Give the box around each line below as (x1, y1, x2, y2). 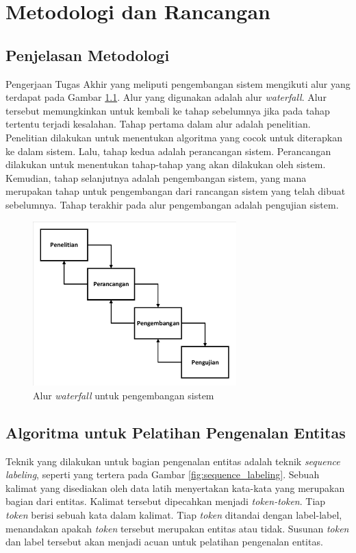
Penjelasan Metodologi (5, 44, 170, 65)
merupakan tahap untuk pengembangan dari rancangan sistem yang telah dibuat (5, 184, 346, 198)
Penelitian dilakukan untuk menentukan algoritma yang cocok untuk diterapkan (5, 130, 342, 144)
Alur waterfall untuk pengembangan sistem (33, 388, 214, 402)
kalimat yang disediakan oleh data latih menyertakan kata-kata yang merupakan (5, 480, 345, 495)
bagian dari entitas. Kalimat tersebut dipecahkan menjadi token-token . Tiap (5, 494, 326, 508)
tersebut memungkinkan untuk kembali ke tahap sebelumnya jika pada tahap (5, 103, 330, 117)
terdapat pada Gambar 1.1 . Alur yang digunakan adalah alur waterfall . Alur (5, 90, 327, 104)
